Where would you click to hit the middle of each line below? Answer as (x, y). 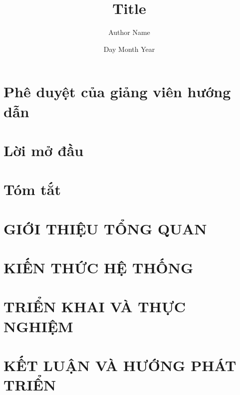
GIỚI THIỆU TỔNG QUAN (105, 228)
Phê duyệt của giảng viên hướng (117, 92)
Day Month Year (129, 49)
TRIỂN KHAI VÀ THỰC (95, 306)
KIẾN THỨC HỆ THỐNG (99, 267)
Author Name (129, 32)
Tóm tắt (32, 189)
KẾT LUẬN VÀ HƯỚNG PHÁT (120, 365)
